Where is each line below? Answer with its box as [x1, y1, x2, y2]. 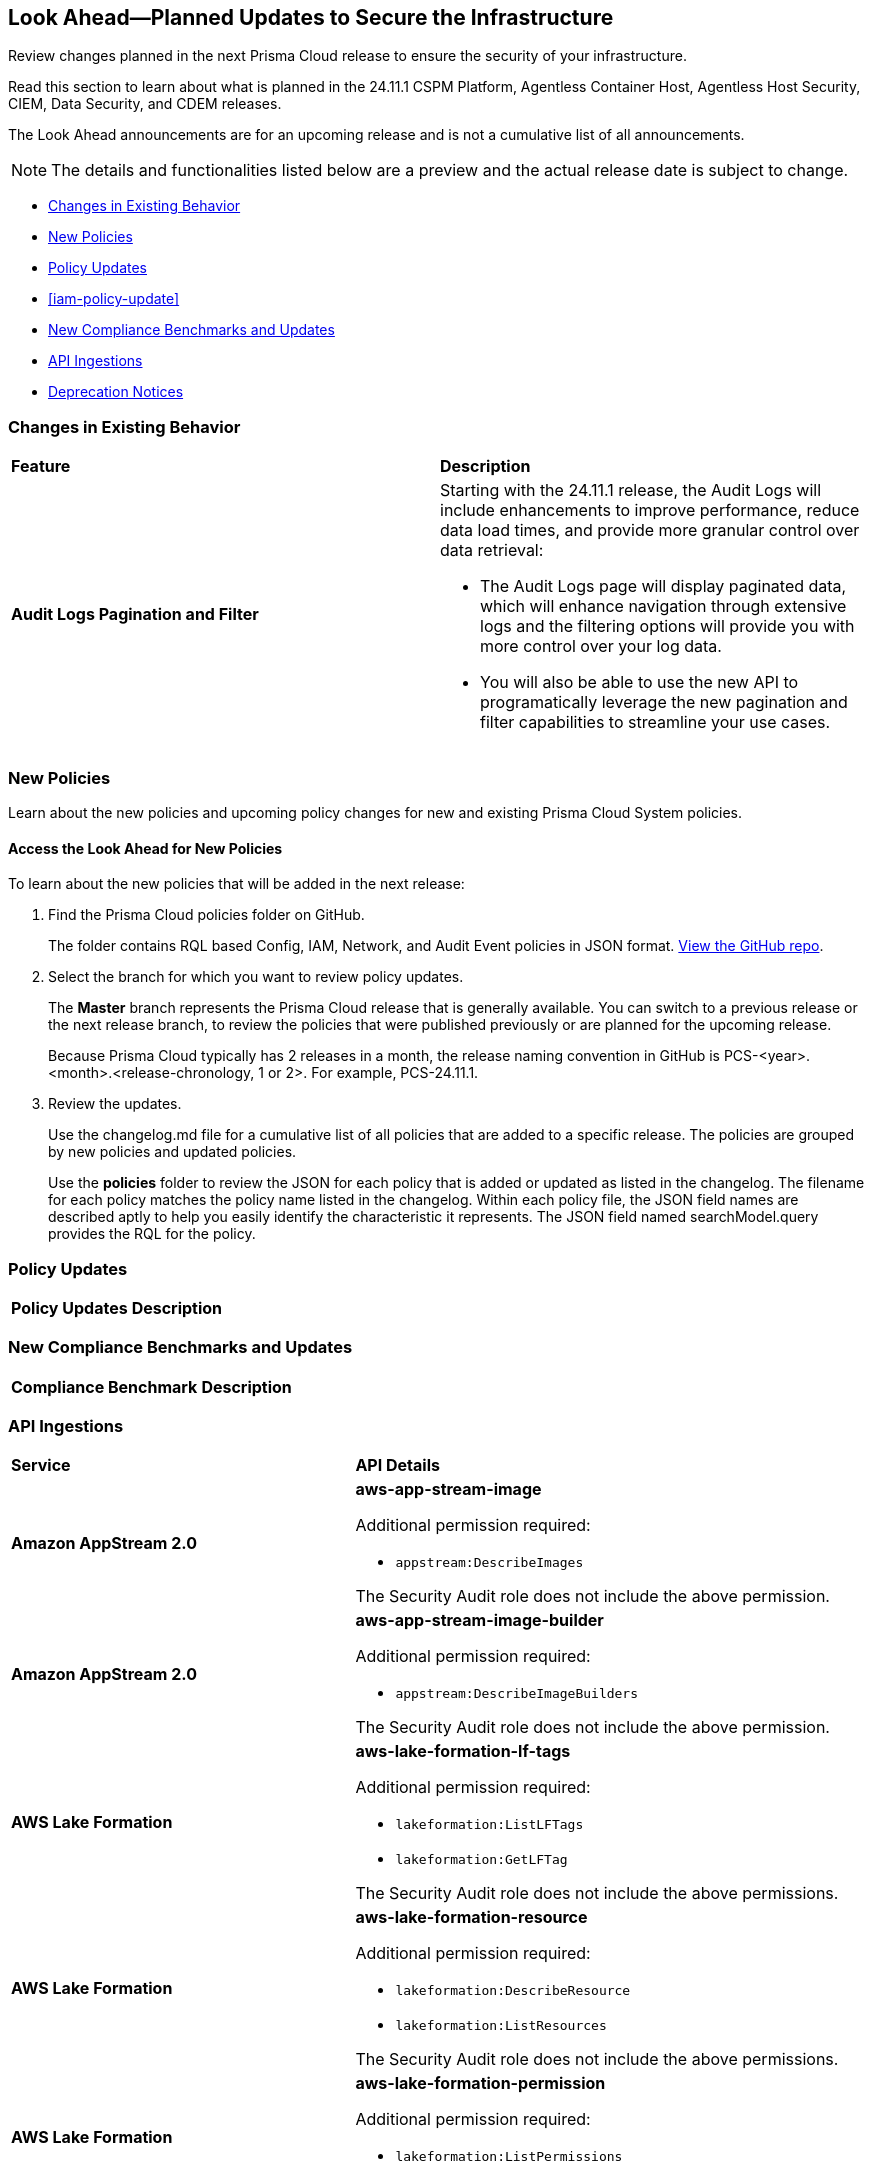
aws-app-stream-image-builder [355, 1610, 604, 1631]
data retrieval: [440, 540, 544, 561]
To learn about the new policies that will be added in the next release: [8, 875, 465, 893]
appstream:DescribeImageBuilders [395, 1686, 639, 1702]
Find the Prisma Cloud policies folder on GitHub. [48, 906, 365, 924]
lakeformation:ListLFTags [395, 1817, 584, 1833]
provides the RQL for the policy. [48, 1225, 256, 1243]
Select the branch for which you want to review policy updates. [48, 968, 464, 986]
